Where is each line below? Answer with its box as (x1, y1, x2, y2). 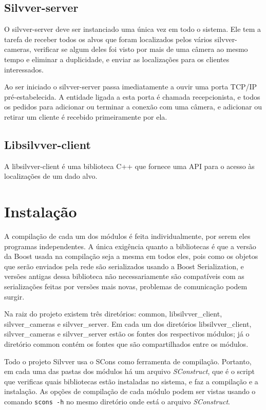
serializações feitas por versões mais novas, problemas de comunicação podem (4, 281, 248, 292)
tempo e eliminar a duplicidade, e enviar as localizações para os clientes (4, 53, 230, 64)
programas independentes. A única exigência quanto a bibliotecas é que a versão (4, 240, 256, 251)
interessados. (4, 64, 44, 74)
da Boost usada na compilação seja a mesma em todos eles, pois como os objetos (4, 251, 258, 262)
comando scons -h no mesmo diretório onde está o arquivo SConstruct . (4, 396, 230, 406)
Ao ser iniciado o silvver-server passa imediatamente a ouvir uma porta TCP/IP (4, 81, 257, 92)
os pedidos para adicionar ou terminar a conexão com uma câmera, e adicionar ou (4, 101, 262, 112)
